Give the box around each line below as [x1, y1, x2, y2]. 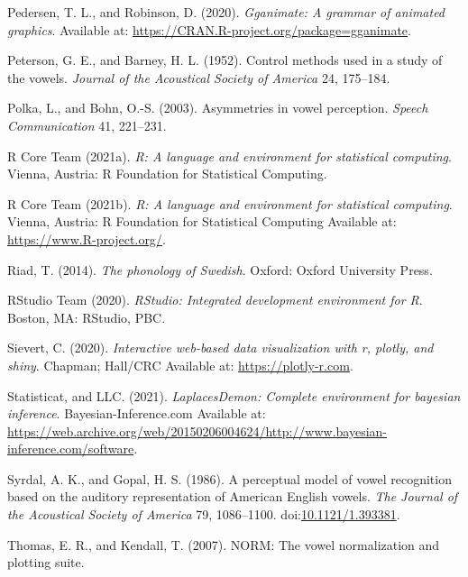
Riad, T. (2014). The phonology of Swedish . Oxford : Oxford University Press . [7, 260, 433, 279]
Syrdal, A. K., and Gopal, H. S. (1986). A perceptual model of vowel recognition [7, 469, 452, 488]
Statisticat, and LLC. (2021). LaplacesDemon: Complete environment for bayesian [7, 386, 461, 405]
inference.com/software [7, 439, 134, 458]
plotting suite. [7, 553, 85, 572]
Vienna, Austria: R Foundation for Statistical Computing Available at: [7, 212, 397, 231]
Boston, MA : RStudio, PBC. [7, 307, 166, 326]
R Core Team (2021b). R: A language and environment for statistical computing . [7, 194, 453, 213]
